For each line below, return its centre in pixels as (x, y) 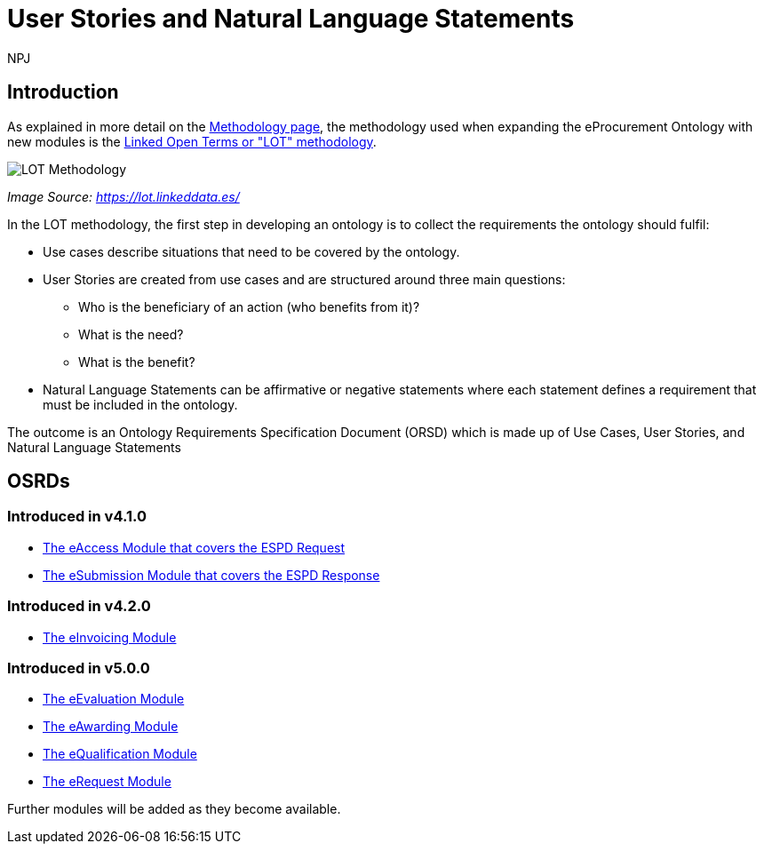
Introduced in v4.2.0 (79, 606)
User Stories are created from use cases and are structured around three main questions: (304, 279)
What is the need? (131, 334)
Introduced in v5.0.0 (79, 668)
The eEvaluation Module (114, 699)
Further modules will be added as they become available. (174, 809)
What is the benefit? (137, 362)
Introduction (63, 92)
